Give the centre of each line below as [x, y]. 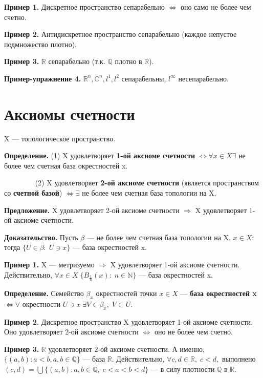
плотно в [128, 61]
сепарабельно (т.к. [77, 61]
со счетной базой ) [33, 193]
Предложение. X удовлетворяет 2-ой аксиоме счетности [92, 210]
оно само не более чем [216, 7]
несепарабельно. [204, 78]
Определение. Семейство [44, 293]
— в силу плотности [183, 369]
